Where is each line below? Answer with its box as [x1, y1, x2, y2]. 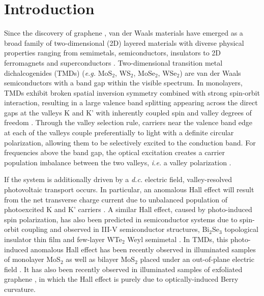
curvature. [4, 283, 36, 294]
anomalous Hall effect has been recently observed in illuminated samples [31, 244, 256, 254]
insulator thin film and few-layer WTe [4, 234, 122, 244]
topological [224, 224, 258, 234]
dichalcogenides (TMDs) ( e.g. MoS [4, 67, 112, 78]
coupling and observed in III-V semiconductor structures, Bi [21, 224, 210, 234]
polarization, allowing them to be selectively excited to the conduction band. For [4, 137, 256, 147]
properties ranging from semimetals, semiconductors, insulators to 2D [4, 47, 221, 58]
